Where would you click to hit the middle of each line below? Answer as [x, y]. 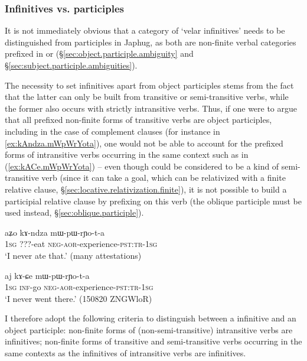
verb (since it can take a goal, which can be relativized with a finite [164, 178]
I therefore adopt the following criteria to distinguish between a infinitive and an [151, 318]
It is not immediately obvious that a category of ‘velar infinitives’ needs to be [145, 30]
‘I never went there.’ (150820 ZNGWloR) [79, 298]
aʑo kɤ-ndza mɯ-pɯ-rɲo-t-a [55, 232]
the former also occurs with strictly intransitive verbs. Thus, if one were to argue [151, 108]
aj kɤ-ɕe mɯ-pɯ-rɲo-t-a [47, 275]
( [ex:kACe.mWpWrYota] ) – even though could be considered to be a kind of [142, 166]
